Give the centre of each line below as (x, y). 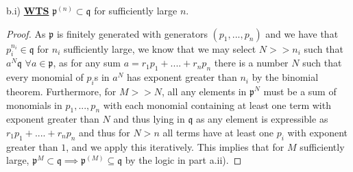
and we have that (302, 33)
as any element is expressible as (262, 119)
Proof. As (26, 33)
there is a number (251, 63)
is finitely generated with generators (132, 33)
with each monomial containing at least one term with (217, 105)
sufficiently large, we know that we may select (160, 48)
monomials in (34, 105)
